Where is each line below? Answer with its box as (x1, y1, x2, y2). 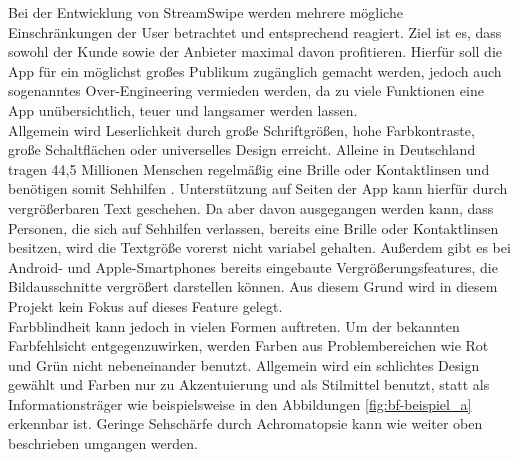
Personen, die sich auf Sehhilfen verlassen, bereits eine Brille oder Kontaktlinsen (8, 217, 499, 238)
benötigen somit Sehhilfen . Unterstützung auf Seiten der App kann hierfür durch (8, 178, 508, 199)
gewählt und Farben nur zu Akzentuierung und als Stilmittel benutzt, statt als (8, 374, 490, 395)
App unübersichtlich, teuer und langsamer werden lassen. (8, 99, 358, 120)
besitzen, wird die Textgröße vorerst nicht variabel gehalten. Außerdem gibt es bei (8, 237, 511, 258)
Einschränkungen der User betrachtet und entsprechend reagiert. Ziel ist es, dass (8, 21, 502, 42)
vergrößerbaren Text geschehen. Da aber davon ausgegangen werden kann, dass (8, 197, 494, 218)
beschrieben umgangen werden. (8, 433, 198, 454)
